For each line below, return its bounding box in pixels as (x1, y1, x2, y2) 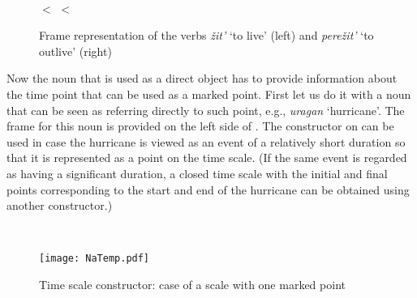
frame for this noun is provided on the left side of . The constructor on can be (6, 117, 394, 134)
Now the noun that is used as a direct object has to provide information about (6, 70, 398, 87)
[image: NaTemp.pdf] (39, 253, 150, 265)
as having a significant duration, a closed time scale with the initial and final (6, 164, 388, 181)
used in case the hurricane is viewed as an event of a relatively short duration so (6, 133, 406, 150)
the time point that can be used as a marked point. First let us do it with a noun (6, 85, 411, 102)
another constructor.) (6, 197, 113, 214)
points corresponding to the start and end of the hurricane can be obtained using (6, 181, 410, 198)
